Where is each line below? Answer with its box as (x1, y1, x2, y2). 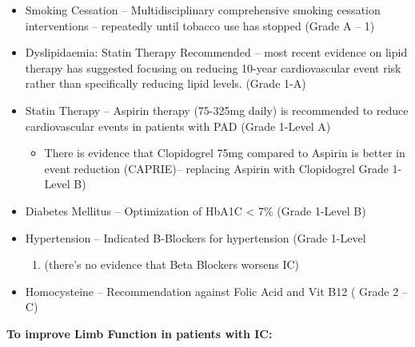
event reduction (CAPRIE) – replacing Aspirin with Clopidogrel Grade (44, 160, 389, 176)
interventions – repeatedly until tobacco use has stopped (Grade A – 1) (25, 17, 375, 34)
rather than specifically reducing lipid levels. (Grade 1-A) (25, 75, 306, 92)
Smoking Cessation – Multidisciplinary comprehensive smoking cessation (25, 2, 381, 18)
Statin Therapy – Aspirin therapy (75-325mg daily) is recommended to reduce (25, 101, 409, 118)
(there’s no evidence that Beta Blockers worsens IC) (44, 256, 300, 273)
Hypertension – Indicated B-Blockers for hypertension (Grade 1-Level (25, 229, 366, 246)
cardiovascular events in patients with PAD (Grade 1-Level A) (25, 117, 331, 134)
